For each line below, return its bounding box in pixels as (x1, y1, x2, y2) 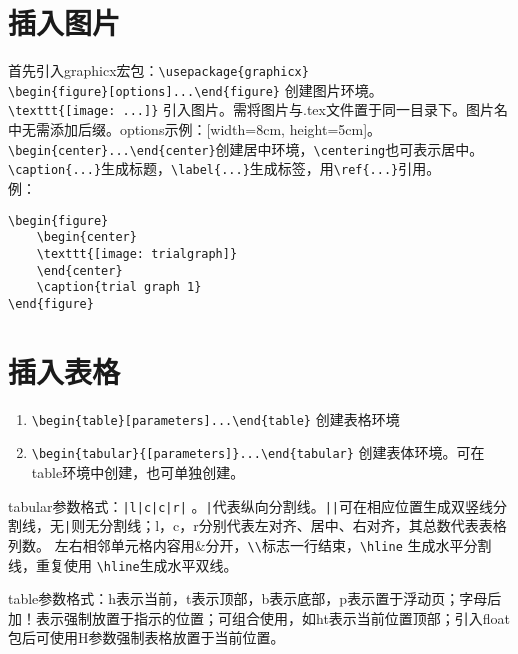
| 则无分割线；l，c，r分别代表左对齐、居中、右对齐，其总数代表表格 (64, 515, 507, 536)
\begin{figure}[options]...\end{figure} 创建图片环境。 (8, 79, 383, 100)
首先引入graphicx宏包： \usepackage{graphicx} (8, 60, 309, 81)
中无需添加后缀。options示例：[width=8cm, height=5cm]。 (8, 119, 382, 140)
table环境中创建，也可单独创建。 (31, 461, 245, 482)
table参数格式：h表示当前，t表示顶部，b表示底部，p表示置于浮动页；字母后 (8, 588, 502, 609)
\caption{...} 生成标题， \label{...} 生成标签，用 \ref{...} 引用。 (8, 158, 441, 179)
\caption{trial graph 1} (36, 280, 202, 295)
